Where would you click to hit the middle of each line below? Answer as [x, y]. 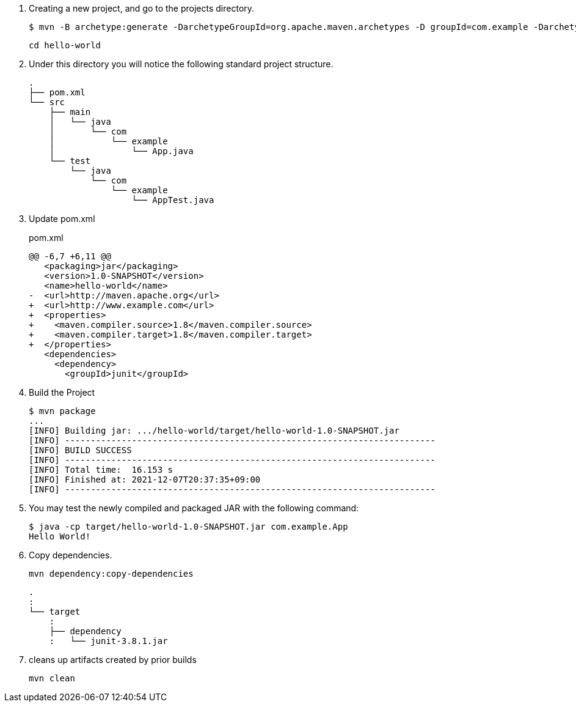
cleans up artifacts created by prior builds [113, 660]
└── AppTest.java [173, 200]
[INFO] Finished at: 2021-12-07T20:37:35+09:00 [145, 479]
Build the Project [62, 392]
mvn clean [52, 678]
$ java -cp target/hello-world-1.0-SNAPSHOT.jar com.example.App [188, 527]
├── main [70, 112]
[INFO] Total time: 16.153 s [101, 470]
